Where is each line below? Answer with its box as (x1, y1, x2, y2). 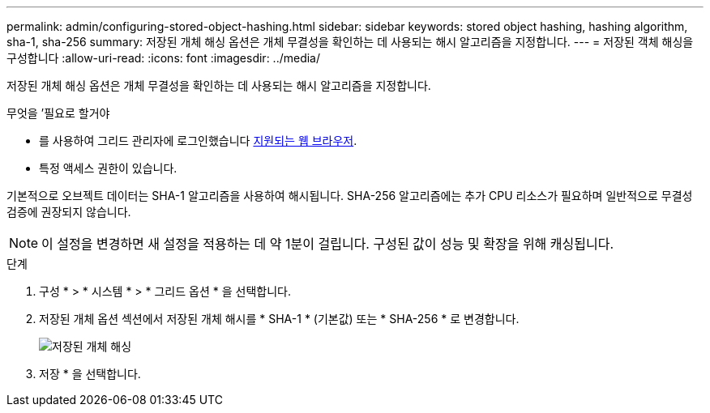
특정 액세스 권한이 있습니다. (39, 161, 177, 175)
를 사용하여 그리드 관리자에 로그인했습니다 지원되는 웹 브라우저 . (39, 134, 357, 147)
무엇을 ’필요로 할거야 (6, 106, 110, 120)
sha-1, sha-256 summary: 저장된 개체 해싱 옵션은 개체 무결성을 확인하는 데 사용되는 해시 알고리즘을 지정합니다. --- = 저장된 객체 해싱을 (6, 35, 694, 49)
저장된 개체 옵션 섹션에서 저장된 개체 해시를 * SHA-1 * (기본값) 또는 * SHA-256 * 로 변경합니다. (39, 312, 520, 326)
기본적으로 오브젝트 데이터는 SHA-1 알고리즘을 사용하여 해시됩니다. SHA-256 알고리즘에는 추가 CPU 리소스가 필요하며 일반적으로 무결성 (6, 189, 693, 202)
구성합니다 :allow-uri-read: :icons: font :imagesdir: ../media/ (6, 51, 321, 65)
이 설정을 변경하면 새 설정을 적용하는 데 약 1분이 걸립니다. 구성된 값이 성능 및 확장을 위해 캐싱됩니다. (41, 236, 614, 252)
